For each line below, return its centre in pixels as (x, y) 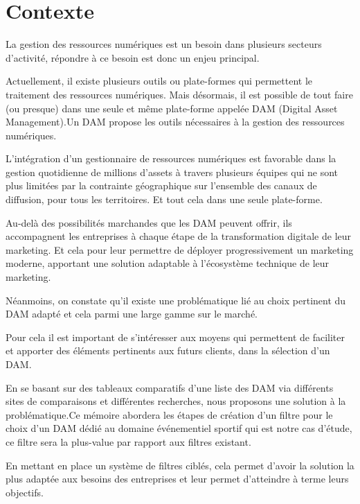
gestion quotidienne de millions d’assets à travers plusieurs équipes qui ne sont (172, 172)
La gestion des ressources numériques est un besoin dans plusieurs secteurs (164, 44)
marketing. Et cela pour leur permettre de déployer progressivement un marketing (180, 249)
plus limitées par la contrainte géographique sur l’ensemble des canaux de (161, 185)
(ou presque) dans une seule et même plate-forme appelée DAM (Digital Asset (172, 108)
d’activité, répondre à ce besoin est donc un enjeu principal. (133, 57)
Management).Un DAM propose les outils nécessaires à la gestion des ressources (175, 122)
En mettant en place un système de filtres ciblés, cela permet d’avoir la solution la (180, 465)
